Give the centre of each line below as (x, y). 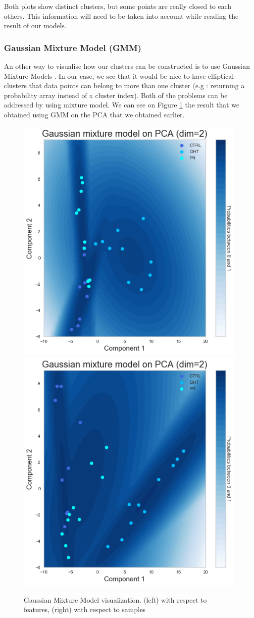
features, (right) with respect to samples (85, 609)
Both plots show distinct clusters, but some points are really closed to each (118, 6)
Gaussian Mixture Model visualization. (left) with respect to (115, 599)
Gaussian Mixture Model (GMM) (73, 47)
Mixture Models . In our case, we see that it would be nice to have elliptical (119, 76)
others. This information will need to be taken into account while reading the (121, 16)
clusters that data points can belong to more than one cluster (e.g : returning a (124, 85)
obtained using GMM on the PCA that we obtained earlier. (94, 114)
